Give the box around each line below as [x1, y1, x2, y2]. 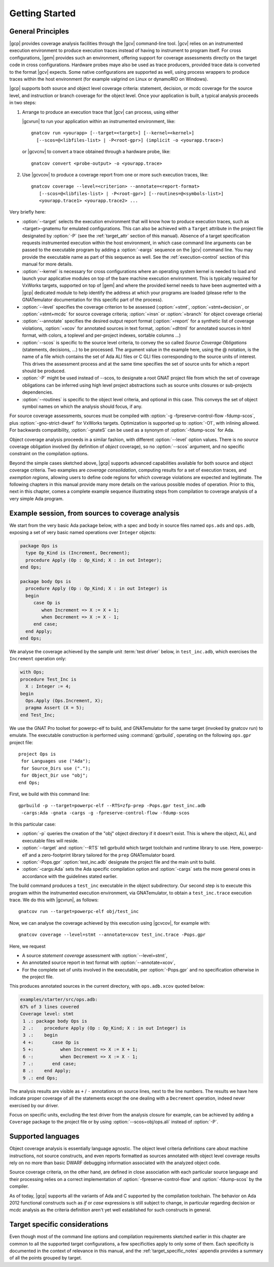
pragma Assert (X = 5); [25, 705, 85, 711]
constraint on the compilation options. [9, 451, 89, 457]
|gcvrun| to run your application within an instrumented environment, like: [22, 118, 176, 124]
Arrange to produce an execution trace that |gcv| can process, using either [22, 109, 179, 115]
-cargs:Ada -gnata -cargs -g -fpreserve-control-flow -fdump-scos [21, 810, 190, 816]
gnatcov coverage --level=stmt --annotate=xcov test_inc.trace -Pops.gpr [18, 932, 206, 938]
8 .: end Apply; [23, 1068, 71, 1074]
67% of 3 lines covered [20, 1004, 80, 1010]
